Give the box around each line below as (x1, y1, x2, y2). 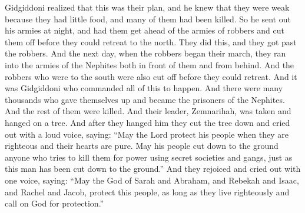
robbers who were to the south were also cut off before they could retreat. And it (5, 70, 297, 82)
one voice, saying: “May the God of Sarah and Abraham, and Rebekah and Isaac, (5, 174, 299, 186)
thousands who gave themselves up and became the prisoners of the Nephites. (5, 93, 285, 105)
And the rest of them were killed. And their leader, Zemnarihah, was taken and (5, 105, 291, 117)
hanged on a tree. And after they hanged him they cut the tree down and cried (5, 116, 290, 128)
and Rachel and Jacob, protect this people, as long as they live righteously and (5, 185, 290, 198)
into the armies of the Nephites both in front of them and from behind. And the (5, 58, 294, 71)
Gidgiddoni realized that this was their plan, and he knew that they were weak (5, 1, 290, 13)
